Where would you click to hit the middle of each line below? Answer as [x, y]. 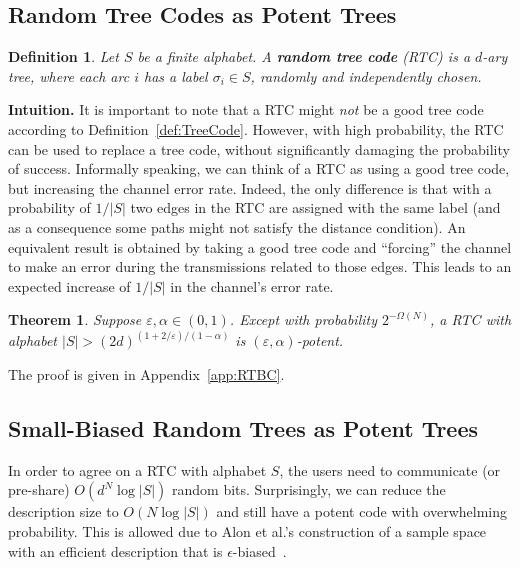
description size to [63, 511]
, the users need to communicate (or [390, 469]
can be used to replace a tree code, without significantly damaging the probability [259, 148]
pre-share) [39, 489]
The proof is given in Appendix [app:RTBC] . [146, 373]
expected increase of [69, 285]
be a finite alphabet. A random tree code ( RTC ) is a [304, 56]
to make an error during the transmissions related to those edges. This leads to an [260, 266]
